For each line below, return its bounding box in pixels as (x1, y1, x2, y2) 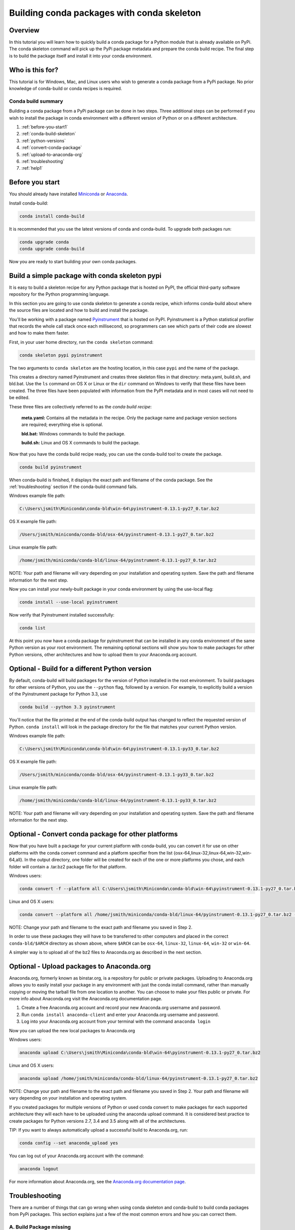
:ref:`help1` (21, 165, 43, 171)
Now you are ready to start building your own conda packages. (9, 259, 137, 265)
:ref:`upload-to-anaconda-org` (21, 152, 83, 157)
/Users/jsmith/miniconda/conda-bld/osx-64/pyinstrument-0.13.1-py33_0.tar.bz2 (19, 772, 214, 777)
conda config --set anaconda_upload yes (19, 1140, 118, 1146)
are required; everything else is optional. (21, 422, 103, 428)
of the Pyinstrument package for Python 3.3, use (9, 691, 108, 697)
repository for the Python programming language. (9, 291, 110, 297)
